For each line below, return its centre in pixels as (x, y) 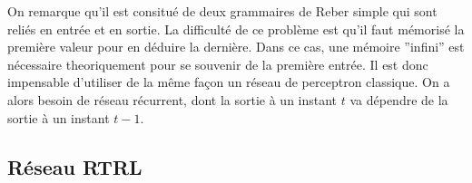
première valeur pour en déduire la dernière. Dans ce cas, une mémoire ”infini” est (236, 47)
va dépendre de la (399, 99)
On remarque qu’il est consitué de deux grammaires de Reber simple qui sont (222, 11)
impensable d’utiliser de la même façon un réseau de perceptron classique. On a (229, 82)
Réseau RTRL (75, 166)
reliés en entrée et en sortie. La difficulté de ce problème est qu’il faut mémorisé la (236, 29)
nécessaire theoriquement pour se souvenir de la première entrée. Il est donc (218, 64)
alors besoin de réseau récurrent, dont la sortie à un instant (172, 99)
